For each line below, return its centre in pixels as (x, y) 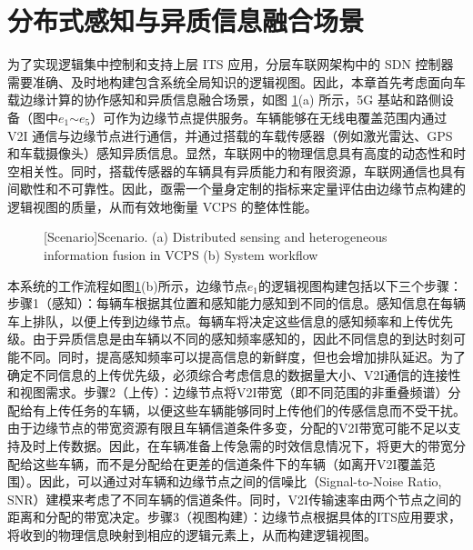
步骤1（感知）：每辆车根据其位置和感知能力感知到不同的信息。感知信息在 (224, 303)
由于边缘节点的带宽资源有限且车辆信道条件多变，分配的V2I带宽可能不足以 (228, 428)
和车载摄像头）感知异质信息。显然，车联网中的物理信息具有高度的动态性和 (230, 153)
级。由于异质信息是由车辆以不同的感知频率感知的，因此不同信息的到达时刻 (230, 339)
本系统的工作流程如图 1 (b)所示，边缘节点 (127, 285)
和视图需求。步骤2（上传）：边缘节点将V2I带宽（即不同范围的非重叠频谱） (228, 392)
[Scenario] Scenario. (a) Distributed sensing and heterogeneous (216, 237)
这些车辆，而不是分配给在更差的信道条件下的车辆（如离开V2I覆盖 (227, 463)
